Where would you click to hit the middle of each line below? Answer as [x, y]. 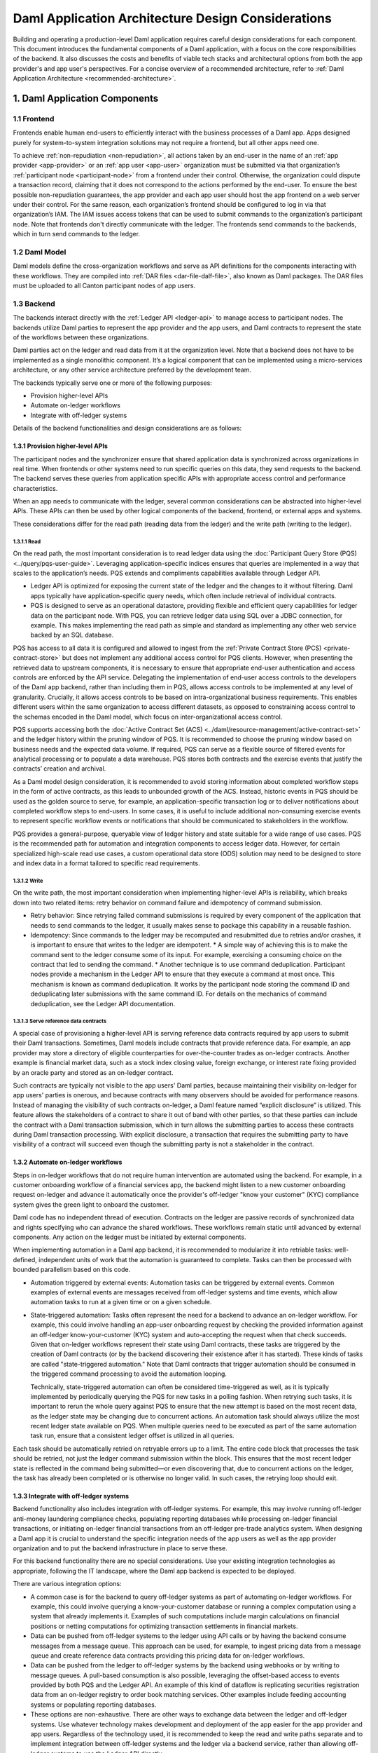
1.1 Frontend [34, 119]
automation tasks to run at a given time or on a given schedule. [121, 1302]
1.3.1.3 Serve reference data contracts [60, 1021]
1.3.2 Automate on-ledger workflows [68, 1162]
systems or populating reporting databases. [93, 1705]
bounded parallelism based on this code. [72, 1270]
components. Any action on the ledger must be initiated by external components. [129, 1237]
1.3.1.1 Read [27, 541]
